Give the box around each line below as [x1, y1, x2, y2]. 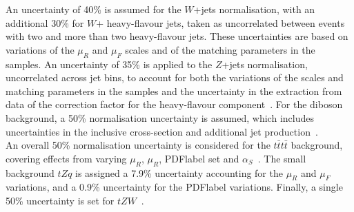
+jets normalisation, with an [193, 2, 315, 16]
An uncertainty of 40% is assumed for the [6, 2, 181, 16]
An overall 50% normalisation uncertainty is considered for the [6, 138, 271, 152]
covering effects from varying [6, 151, 127, 165]
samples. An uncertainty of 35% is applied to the [6, 56, 213, 71]
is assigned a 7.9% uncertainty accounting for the [75, 165, 283, 180]
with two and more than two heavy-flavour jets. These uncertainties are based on [6, 29, 348, 43]
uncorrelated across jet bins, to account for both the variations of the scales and [6, 70, 344, 85]
